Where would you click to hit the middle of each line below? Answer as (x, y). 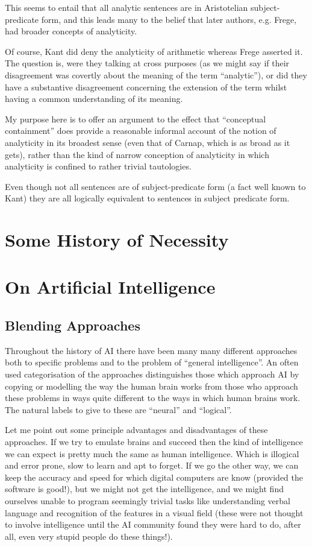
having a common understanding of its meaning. (94, 99)
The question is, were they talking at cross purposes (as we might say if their (147, 63)
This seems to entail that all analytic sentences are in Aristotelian (126, 7)
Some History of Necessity (117, 240)
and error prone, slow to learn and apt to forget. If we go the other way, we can (152, 465)
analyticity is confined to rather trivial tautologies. (98, 166)
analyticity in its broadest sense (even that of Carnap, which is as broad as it (148, 142)
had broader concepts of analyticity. (71, 31)
